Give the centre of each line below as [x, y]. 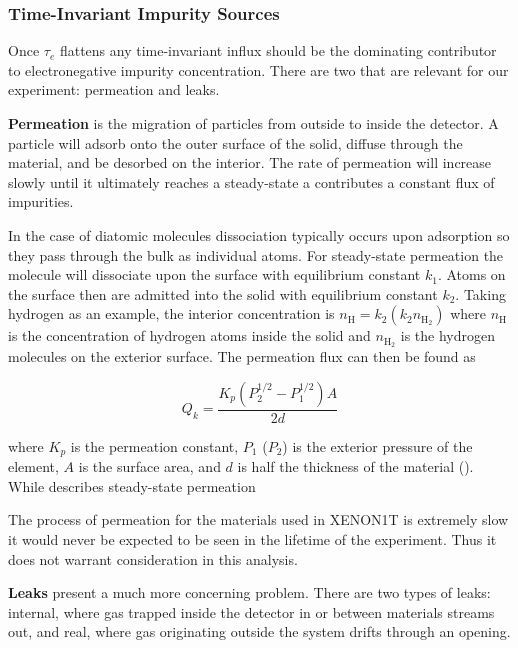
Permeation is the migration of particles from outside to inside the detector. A [253, 123]
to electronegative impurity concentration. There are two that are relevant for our [258, 69]
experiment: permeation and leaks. [114, 89]
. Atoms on [471, 274]
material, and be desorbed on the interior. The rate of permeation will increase [250, 162]
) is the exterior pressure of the [377, 445]
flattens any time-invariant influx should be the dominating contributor [278, 50]
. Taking [480, 293]
